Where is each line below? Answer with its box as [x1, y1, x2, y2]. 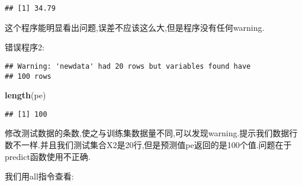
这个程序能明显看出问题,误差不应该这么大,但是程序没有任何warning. [5, 21, 265, 33]
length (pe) [5, 89, 46, 101]
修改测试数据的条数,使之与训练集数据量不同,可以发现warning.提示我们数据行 [5, 127, 298, 139]
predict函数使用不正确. [5, 150, 91, 162]
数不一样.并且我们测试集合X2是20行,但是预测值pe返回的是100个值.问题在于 [5, 139, 292, 150]
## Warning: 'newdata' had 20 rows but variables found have [5, 62, 251, 70]
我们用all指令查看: [5, 170, 74, 182]
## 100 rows [5, 72, 52, 81]
